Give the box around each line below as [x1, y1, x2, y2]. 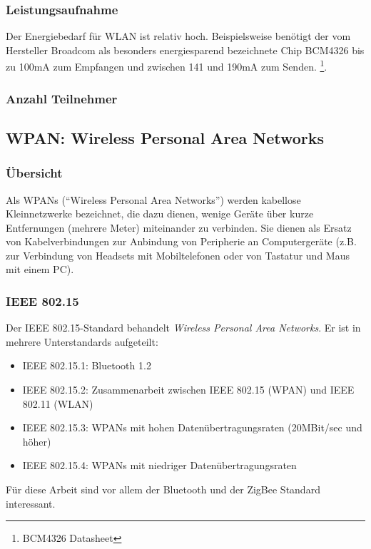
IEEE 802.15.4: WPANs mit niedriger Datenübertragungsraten [22, 458, 297, 473]
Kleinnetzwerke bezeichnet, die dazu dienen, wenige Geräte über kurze [6, 206, 314, 221]
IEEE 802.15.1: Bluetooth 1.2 [22, 358, 151, 373]
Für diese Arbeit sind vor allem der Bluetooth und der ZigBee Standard [6, 482, 320, 497]
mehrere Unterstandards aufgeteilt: [6, 334, 158, 349]
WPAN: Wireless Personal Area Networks [6, 126, 325, 148]
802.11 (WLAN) [22, 396, 93, 411]
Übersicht [6, 164, 63, 182]
